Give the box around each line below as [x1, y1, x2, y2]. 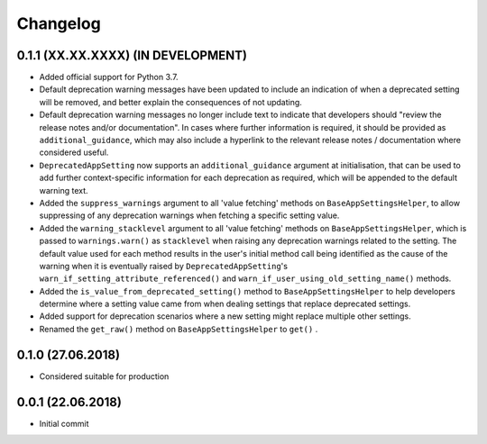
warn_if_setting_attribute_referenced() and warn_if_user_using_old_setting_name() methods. [39, 273, 452, 284]
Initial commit [39, 418, 89, 429]
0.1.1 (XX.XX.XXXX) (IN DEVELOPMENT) [16, 48, 248, 63]
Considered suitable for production [39, 370, 170, 382]
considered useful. [39, 147, 109, 158]
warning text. [39, 185, 89, 195]
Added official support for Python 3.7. [39, 72, 179, 83]
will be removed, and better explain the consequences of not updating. [39, 96, 302, 107]
